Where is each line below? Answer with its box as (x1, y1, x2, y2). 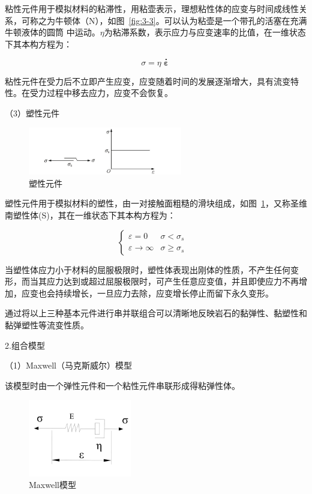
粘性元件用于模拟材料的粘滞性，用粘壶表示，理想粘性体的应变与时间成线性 (5, 2, 299, 14)
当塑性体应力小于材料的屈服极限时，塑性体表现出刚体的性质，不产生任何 (5, 263, 290, 276)
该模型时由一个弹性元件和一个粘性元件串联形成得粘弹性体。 (5, 379, 240, 391)
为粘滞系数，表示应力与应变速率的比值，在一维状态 (104, 26, 306, 38)
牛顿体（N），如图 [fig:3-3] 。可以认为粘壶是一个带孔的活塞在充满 (55, 14, 307, 26)
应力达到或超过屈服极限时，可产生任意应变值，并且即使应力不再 (46, 275, 299, 288)
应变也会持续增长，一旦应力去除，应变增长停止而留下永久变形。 (21, 286, 274, 299)
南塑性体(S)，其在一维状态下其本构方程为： (5, 209, 176, 221)
